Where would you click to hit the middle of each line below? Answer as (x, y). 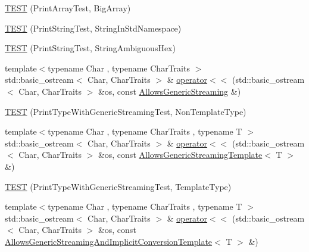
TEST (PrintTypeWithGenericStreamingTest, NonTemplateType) (126, 111)
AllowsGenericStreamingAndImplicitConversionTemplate (109, 241)
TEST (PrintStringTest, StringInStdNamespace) (93, 28)
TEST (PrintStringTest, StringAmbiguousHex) (90, 48)
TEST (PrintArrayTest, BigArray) (68, 8)
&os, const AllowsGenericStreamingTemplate (180, 155)
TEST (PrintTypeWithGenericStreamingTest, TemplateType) (118, 186)
